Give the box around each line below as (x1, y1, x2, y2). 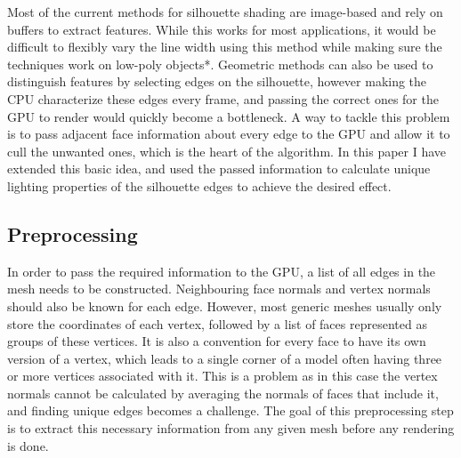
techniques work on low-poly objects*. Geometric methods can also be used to (7, 54, 433, 73)
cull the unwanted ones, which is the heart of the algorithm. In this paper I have (7, 141, 447, 160)
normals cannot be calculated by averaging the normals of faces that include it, (7, 383, 439, 402)
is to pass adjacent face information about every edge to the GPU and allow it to (7, 125, 450, 143)
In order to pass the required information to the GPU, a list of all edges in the (7, 261, 436, 280)
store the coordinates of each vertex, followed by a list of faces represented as (7, 314, 427, 333)
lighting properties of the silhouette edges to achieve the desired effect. (7, 176, 392, 195)
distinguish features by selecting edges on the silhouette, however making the (7, 72, 427, 91)
